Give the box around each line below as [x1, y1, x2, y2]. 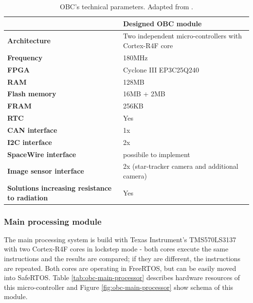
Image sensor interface [7, 166, 84, 176]
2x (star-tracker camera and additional [123, 161, 238, 171]
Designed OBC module [123, 18, 202, 28]
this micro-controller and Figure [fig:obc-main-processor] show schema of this [4, 282, 234, 292]
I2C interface [7, 137, 52, 147]
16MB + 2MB [123, 89, 165, 99]
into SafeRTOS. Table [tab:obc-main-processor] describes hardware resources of [4, 272, 240, 283]
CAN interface [7, 125, 57, 135]
